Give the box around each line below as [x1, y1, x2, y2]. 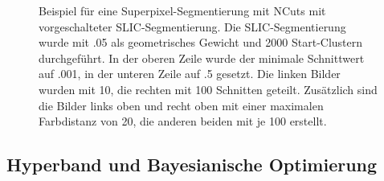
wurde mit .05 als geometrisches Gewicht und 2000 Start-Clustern [39, 34, 363, 51]
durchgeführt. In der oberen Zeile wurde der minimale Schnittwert [39, 49, 365, 66]
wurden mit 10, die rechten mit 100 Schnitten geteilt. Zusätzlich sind [39, 80, 378, 97]
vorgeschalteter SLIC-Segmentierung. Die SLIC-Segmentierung [39, 18, 346, 35]
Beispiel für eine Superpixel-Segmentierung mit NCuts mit [39, 2, 326, 19]
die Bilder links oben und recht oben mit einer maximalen [39, 97, 324, 113]
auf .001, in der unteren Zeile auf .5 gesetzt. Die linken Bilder [39, 65, 341, 82]
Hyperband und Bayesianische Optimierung [6, 152, 378, 177]
